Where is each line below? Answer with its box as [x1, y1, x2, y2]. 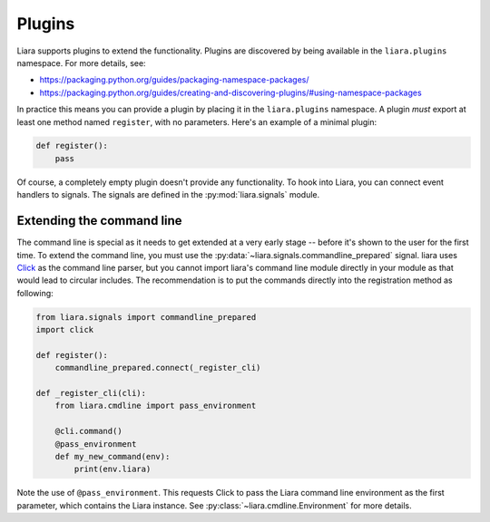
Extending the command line [16, 213, 182, 228]
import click [35, 324, 94, 335]
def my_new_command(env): [54, 451, 171, 461]
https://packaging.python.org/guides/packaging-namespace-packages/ [39, 74, 309, 85]
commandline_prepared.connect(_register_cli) [54, 362, 261, 373]
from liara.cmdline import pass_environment [54, 401, 257, 411]
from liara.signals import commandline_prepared [35, 312, 257, 322]
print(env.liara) [73, 464, 152, 475]
